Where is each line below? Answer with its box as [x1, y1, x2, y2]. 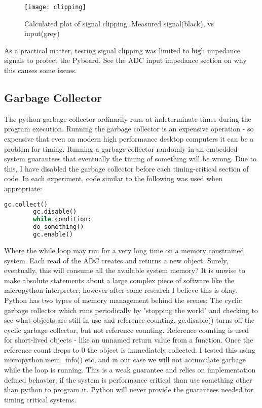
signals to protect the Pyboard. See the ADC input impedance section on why [4, 55, 247, 65]
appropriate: [4, 183, 42, 193]
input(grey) [24, 28, 60, 39]
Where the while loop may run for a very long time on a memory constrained [4, 245, 244, 255]
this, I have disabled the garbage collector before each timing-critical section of [4, 163, 249, 174]
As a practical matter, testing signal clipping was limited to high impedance [4, 45, 240, 55]
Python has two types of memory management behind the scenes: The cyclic [4, 294, 242, 305]
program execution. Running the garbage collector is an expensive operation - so [4, 123, 254, 134]
